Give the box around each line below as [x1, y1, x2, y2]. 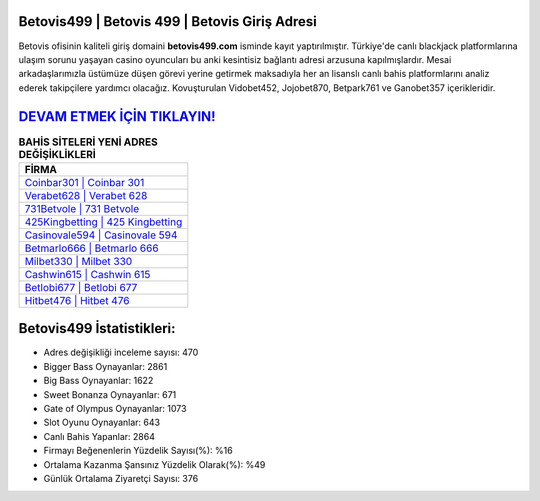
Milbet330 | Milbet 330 [24, 254, 133, 268]
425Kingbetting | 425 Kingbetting [24, 215, 183, 229]
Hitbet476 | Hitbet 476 [24, 293, 130, 307]
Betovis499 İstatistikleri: [18, 320, 176, 337]
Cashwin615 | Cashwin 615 [24, 267, 151, 281]
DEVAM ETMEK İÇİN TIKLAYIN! [18, 108, 216, 125]
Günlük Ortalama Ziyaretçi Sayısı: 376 [43, 473, 199, 484]
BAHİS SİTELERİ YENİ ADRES [18, 135, 159, 149]
